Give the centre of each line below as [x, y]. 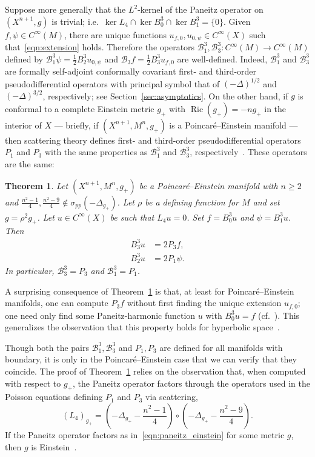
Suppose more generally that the [65, 9]
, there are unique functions [115, 34]
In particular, [30, 271]
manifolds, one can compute [57, 303]
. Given [237, 21]
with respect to [33, 383]
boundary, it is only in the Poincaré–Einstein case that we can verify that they [151, 359]
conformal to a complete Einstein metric [80, 108]
